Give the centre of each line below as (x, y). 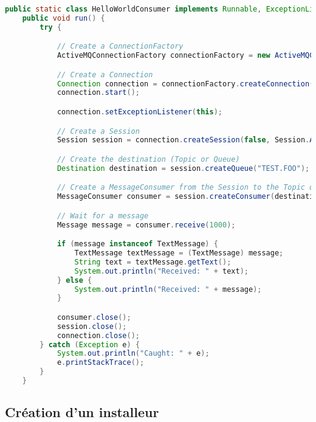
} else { (74, 280)
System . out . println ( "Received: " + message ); (168, 289)
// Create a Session (98, 131)
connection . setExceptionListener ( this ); (139, 112)
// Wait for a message (103, 216)
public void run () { (64, 18)
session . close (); (92, 326)
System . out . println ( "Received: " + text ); (161, 271)
